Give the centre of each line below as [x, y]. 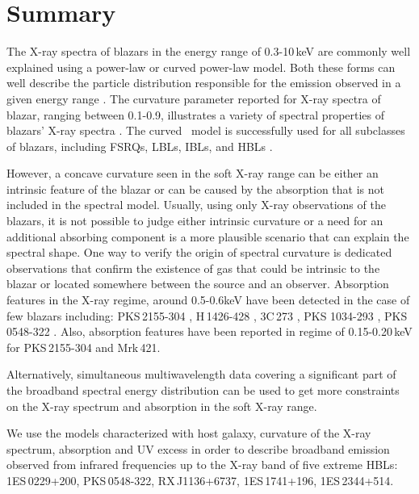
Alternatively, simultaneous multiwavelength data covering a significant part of [201, 374]
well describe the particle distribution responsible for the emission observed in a [204, 83]
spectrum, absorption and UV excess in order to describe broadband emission [198, 448]
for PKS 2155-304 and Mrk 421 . [84, 347]
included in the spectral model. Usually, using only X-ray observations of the [196, 205]
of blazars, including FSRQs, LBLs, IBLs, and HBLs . [140, 146]
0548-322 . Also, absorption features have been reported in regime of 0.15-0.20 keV [209, 331]
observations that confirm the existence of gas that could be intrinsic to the [193, 268]
